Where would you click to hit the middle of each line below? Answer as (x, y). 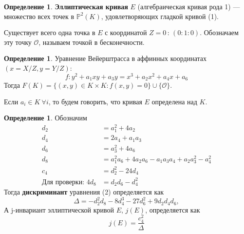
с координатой (126, 32)
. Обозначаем (219, 32)
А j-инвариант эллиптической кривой (59, 209)
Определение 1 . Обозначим (46, 118)
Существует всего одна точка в (50, 32)
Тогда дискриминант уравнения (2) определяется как (84, 192)
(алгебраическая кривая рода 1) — (189, 6)
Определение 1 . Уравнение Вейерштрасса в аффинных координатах (105, 58)
